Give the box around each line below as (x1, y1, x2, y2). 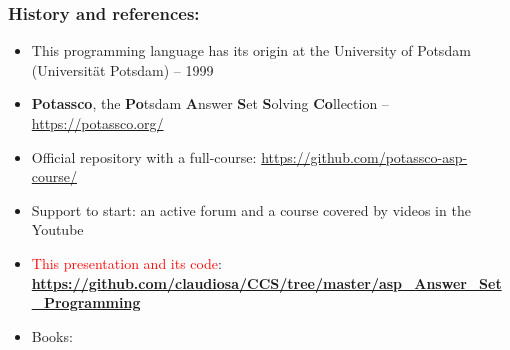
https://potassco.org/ (31, 113, 164, 133)
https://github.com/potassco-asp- (261, 146, 468, 167)
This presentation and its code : (31, 252, 222, 273)
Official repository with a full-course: (31, 146, 257, 167)
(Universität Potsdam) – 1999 (31, 59, 214, 80)
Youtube (31, 219, 84, 240)
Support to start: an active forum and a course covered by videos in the (31, 199, 471, 220)
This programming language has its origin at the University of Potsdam (31, 40, 471, 61)
